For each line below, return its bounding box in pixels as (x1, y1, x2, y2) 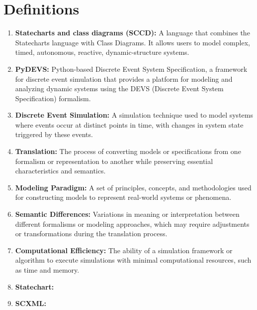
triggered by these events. (15, 129, 93, 140)
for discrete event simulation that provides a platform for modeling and (15, 73, 233, 84)
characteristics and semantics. (15, 165, 106, 176)
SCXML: (15, 298, 46, 309)
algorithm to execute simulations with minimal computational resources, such (15, 255, 252, 265)
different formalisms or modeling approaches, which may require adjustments (15, 218, 250, 229)
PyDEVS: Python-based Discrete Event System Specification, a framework (15, 63, 248, 74)
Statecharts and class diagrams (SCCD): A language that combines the (15, 27, 250, 38)
